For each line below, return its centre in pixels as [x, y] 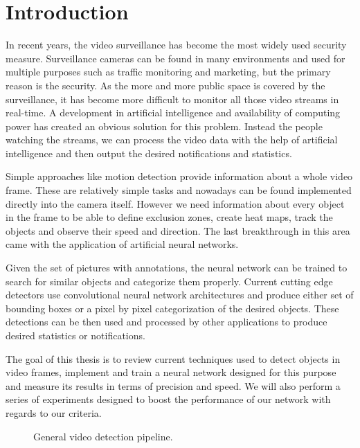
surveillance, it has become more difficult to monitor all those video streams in [172, 99]
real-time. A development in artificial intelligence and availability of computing [173, 113]
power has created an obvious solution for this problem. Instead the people [164, 126]
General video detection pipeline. [103, 436]
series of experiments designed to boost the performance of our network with [168, 399]
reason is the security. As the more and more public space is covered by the [165, 85]
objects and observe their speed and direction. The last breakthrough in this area [178, 230]
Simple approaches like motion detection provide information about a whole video [179, 176]
